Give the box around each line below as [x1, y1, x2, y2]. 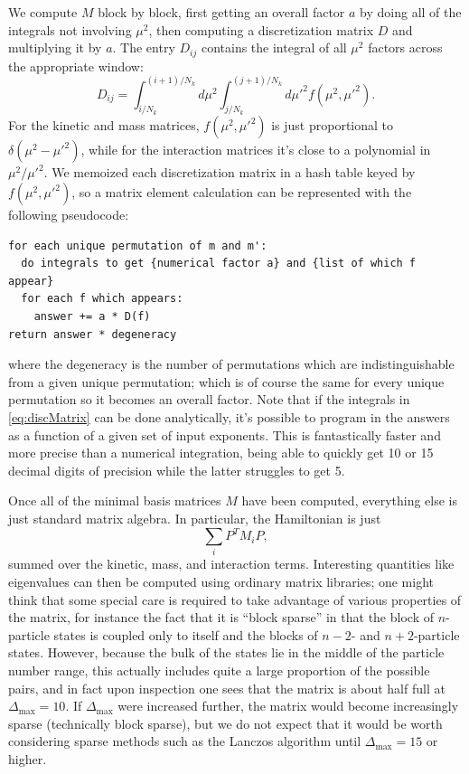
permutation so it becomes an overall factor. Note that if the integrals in [8, 390, 410, 409]
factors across [368, 38, 443, 57]
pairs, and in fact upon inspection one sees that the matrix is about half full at [8, 678, 446, 697]
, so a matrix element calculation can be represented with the [71, 183, 412, 202]
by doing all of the [360, 3, 462, 21]
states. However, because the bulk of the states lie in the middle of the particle [8, 643, 445, 662]
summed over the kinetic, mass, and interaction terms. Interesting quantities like [8, 554, 455, 573]
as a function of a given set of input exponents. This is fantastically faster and [8, 425, 441, 444]
